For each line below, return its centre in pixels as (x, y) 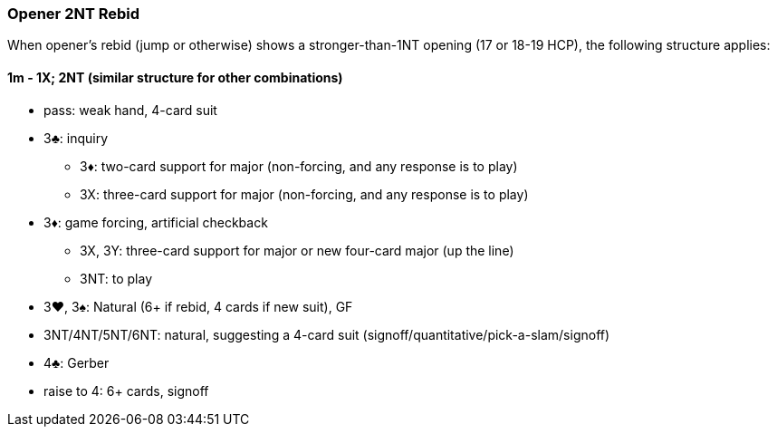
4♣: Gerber (77, 362)
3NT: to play (116, 278)
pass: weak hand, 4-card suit (130, 110)
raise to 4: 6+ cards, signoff (126, 391)
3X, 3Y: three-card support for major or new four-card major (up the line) (297, 250)
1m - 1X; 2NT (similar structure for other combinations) (175, 77)
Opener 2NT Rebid (74, 14)
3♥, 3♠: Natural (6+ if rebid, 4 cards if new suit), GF (198, 306)
